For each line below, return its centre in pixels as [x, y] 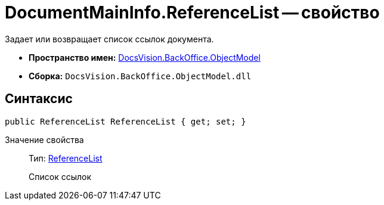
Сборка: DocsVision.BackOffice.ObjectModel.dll [140, 76]
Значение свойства [44, 139]
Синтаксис [39, 99]
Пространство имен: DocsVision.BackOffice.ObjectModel [145, 57]
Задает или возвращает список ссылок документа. [109, 39]
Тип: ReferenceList [66, 158]
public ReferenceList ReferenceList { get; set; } [126, 121]
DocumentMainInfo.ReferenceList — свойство [192, 13]
